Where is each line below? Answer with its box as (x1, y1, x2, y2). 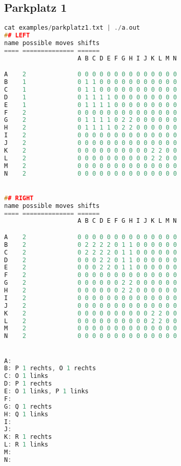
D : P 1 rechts (4, 380, 52, 388)
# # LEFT (4, 32, 30, 39)
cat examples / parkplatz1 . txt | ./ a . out (4, 24, 140, 32)
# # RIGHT (4, 194, 34, 202)
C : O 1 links (4, 372, 48, 380)
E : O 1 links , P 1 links (4, 388, 89, 395)
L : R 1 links (4, 441, 48, 449)
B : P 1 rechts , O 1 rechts (4, 365, 96, 372)
